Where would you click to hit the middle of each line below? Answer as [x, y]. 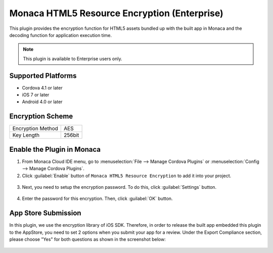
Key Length [26, 135]
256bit [72, 135]
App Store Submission [45, 213]
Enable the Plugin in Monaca [55, 149]
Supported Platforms [43, 76]
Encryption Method [35, 129]
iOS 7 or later [36, 95]
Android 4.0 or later [42, 102]
